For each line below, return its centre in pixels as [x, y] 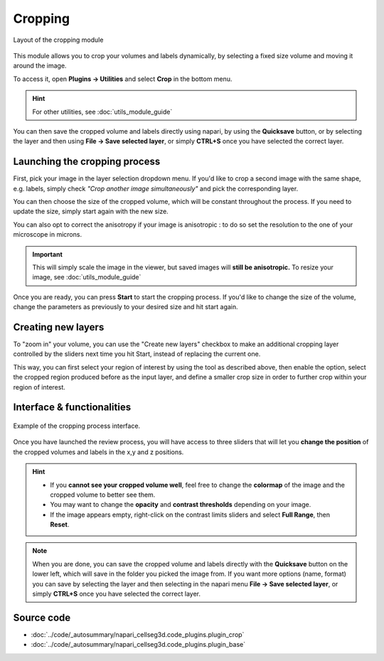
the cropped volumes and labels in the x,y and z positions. [98, 452]
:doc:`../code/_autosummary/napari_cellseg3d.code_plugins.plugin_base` [138, 645]
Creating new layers [59, 327]
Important [48, 254]
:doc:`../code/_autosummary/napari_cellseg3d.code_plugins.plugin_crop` [138, 634]
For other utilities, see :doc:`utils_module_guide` [102, 112]
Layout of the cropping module [58, 40]
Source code [42, 617]
